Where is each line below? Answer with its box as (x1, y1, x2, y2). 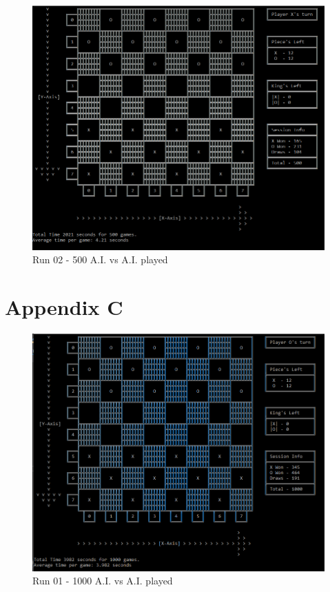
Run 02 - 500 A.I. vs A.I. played (32, 252, 168, 267)
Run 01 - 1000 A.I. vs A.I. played (32, 573, 173, 588)
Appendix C (5, 293, 123, 321)
